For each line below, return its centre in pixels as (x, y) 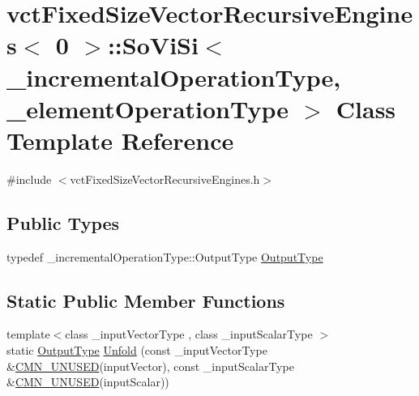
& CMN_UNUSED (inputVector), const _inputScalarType (150, 366)
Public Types (63, 222)
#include (29, 179)
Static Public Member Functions (146, 300)
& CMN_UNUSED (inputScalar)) (88, 382)
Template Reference (120, 140)
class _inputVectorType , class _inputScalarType (189, 334)
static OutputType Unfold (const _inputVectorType (137, 350)
